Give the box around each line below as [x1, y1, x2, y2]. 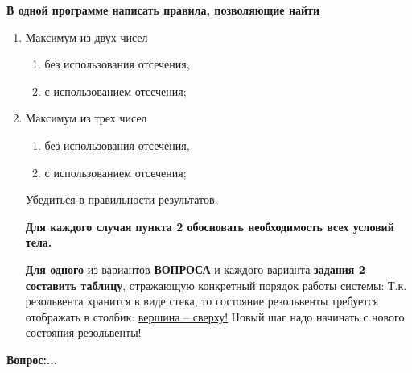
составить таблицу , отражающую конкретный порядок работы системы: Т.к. [25, 276, 407, 293]
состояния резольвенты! [25, 324, 142, 341]
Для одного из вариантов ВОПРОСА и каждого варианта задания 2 [25, 260, 365, 277]
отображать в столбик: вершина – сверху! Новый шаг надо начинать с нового [25, 308, 405, 325]
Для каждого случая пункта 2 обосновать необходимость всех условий [25, 218, 394, 234]
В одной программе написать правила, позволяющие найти [6, 2, 319, 18]
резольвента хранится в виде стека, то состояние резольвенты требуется [25, 292, 379, 309]
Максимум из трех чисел [25, 110, 147, 126]
